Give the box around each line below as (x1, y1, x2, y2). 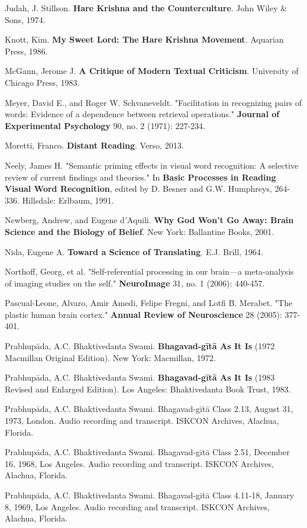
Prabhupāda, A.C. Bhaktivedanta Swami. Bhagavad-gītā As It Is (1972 (5, 340, 275, 352)
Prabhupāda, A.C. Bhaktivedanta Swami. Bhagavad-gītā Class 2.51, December (5, 446, 290, 458)
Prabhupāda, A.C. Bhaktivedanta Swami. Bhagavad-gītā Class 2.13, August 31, (5, 403, 293, 415)
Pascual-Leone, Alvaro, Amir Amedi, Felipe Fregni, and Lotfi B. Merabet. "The (5, 297, 293, 309)
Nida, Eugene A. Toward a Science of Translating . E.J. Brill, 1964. (5, 245, 263, 257)
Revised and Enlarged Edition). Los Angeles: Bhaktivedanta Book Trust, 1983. (5, 382, 291, 395)
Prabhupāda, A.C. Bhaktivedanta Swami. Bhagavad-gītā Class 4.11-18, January (5, 489, 295, 501)
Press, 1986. (5, 44, 48, 57)
